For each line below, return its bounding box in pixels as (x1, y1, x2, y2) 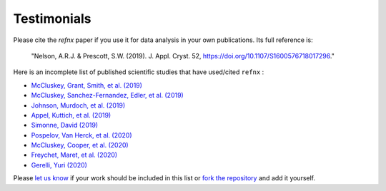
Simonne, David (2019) (31, 121, 99, 130)
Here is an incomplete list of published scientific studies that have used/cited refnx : (13, 68, 264, 76)
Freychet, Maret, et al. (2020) (31, 150, 118, 160)
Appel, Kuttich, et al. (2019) (31, 110, 112, 119)
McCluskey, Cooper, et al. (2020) (31, 141, 129, 150)
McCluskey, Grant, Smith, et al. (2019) (31, 81, 143, 89)
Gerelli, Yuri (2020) (31, 160, 87, 169)
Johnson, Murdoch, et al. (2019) (31, 100, 125, 110)
